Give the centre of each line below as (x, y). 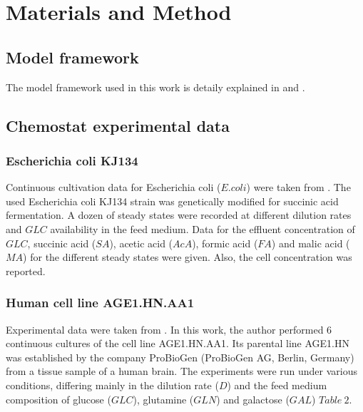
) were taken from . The (298, 187)
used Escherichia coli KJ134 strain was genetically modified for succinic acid (172, 201)
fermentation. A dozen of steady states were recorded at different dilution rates (179, 215)
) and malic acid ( (311, 243)
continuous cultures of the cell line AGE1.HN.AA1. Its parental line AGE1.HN (178, 343)
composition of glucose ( (58, 399)
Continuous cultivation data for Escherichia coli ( (113, 187)
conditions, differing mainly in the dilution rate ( (112, 385)
